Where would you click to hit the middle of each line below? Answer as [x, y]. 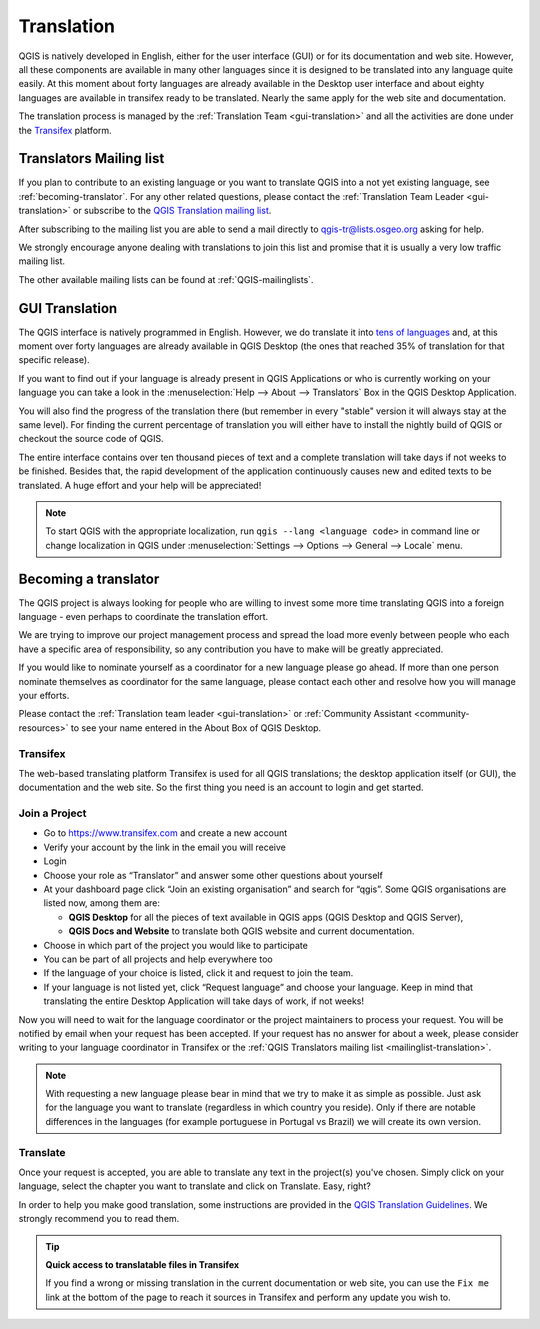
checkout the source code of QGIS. [91, 439]
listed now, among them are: [101, 903]
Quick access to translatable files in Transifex [142, 1264]
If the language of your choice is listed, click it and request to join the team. [198, 973]
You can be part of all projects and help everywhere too [158, 959]
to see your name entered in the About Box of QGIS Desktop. [196, 727]
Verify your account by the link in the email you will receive [165, 847]
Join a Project [52, 813]
